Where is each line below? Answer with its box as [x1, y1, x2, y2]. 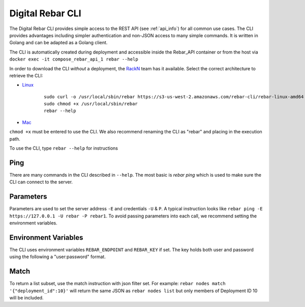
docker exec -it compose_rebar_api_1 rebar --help [9, 57, 138, 62]
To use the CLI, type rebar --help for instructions [9, 145, 118, 151]
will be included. [9, 294, 44, 300]
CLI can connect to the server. [9, 179, 73, 185]
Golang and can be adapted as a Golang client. [9, 40, 108, 46]
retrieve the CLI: [9, 72, 43, 78]
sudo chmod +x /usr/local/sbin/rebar [44, 101, 138, 107]
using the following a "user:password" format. [9, 254, 106, 260]
